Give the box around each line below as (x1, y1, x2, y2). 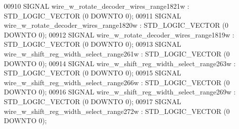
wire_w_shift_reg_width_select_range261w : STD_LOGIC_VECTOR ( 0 (4, 48, 230, 58)
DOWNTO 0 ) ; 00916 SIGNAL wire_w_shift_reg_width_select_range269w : (4, 87, 236, 97)
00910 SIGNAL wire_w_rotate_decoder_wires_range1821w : (4, 1, 189, 11)
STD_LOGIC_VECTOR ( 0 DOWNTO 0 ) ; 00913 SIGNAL (4, 39, 181, 49)
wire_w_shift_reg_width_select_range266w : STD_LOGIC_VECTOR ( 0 (4, 77, 230, 87)
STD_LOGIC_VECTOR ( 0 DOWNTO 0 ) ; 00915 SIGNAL (4, 68, 181, 78)
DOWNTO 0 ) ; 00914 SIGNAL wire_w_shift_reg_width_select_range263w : (4, 58, 236, 68)
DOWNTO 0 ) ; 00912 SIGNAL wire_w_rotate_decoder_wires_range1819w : (4, 29, 235, 39)
